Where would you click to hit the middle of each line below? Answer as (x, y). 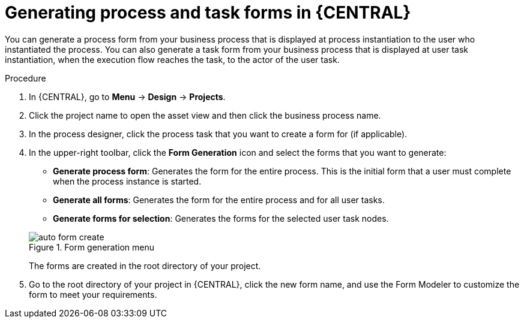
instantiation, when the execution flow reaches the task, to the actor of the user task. (172, 59)
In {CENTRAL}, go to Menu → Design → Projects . (127, 96)
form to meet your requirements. (93, 294)
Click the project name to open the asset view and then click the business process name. (205, 115)
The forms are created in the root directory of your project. (145, 265)
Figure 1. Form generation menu (92, 247)
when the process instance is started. (127, 181)
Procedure (26, 78)
